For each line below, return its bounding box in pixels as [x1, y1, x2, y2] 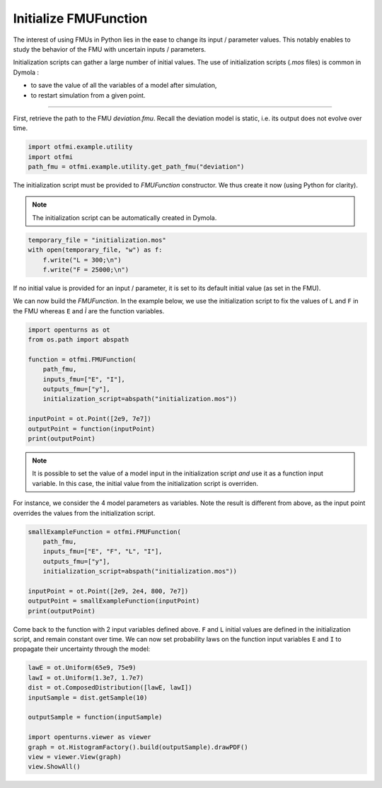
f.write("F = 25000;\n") [42, 265, 129, 274]
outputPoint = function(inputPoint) [28, 424, 156, 433]
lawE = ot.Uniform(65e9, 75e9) [28, 664, 137, 672]
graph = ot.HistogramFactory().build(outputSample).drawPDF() [28, 743, 248, 751]
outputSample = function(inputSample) [28, 713, 163, 722]
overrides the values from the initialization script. [13, 509, 156, 517]
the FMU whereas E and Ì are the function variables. [13, 306, 165, 315]
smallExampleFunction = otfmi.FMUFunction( [28, 528, 182, 535]
